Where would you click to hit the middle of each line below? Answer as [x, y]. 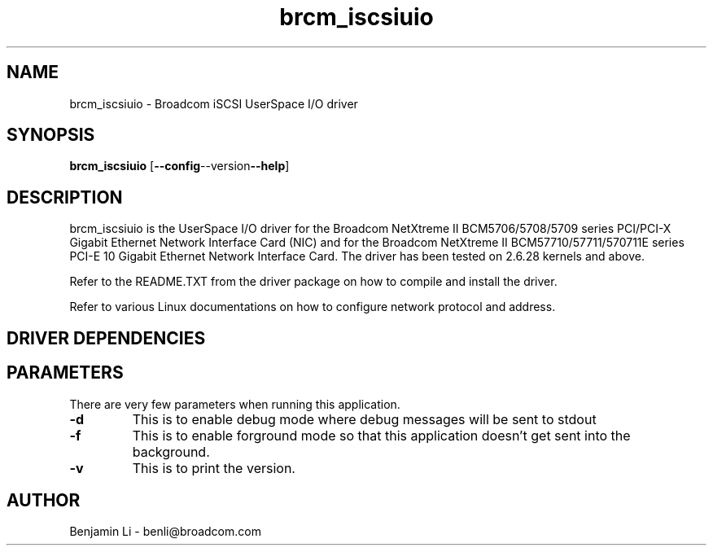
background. [171, 451]
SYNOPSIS [51, 135]
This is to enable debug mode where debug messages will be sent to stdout [364, 419]
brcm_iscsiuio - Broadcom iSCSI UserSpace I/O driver [214, 103]
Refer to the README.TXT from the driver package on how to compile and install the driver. [313, 282]
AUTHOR [44, 500]
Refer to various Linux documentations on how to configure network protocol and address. [313, 307]
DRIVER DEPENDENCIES [106, 338]
